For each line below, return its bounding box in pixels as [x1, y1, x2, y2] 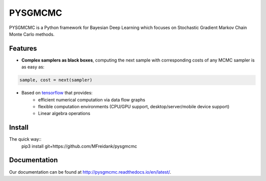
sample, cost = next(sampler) [19, 77, 93, 83]
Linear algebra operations [38, 111, 91, 117]
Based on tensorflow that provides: [21, 90, 93, 96]
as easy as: [21, 64, 44, 70]
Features [9, 44, 37, 53]
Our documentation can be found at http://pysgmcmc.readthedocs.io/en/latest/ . [9, 169, 171, 175]
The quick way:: [9, 136, 42, 142]
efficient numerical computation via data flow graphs [38, 96, 145, 103]
